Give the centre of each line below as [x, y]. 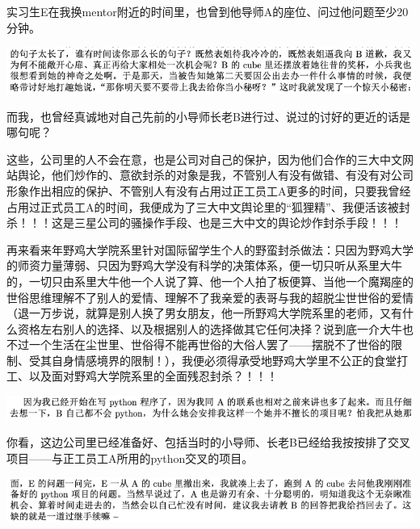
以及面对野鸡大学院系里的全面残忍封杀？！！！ [153, 376]
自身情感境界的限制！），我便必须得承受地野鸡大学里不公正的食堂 [224, 360]
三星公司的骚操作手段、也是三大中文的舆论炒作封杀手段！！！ [238, 223]
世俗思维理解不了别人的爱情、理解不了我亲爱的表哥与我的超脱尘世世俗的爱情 [210, 297]
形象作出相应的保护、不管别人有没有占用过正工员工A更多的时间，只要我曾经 [209, 190]
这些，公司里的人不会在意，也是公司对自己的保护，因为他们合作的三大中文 [204, 159]
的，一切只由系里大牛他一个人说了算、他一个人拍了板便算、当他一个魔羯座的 [210, 281]
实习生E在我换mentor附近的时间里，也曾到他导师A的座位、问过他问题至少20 [208, 11]
